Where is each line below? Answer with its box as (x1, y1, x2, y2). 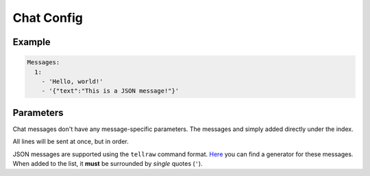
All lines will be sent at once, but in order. (12, 137, 129, 146)
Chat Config (12, 10, 84, 25)
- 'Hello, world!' (41, 77, 103, 85)
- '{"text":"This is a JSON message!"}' (41, 87, 180, 95)
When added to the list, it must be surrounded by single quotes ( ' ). (12, 160, 203, 167)
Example (12, 36, 51, 48)
